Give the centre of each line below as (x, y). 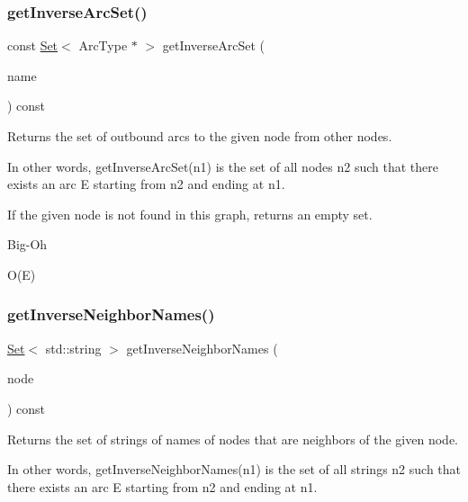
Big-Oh (27, 244)
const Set (33, 45)
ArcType (103, 45)
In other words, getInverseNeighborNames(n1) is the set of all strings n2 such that (234, 469)
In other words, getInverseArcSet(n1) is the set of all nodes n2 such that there (223, 166)
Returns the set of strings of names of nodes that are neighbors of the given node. (233, 439)
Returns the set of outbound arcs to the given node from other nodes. (200, 136)
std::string (73, 348)
